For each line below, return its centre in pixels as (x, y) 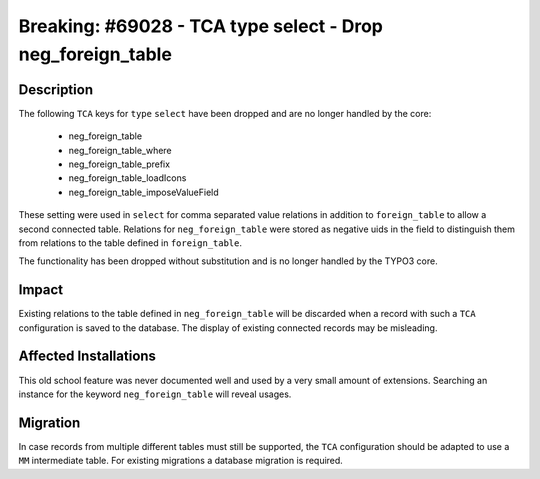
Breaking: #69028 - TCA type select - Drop (201, 26)
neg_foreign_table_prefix (119, 164)
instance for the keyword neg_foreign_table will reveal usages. (155, 394)
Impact (41, 290)
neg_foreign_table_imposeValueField (143, 192)
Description (56, 89)
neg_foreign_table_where (120, 150)
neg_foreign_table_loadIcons (127, 178)
